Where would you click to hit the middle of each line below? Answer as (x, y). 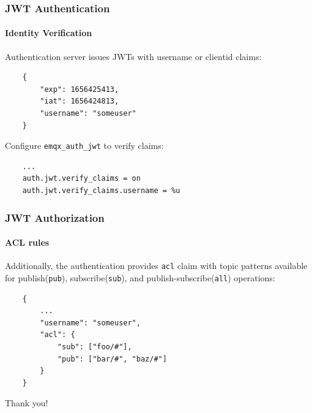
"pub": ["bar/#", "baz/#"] (112, 359)
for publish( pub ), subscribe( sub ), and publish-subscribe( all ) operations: (140, 277)
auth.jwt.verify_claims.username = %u (101, 191)
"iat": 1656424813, (80, 101)
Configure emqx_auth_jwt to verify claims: (84, 146)
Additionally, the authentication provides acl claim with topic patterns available (156, 266)
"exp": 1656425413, (80, 89)
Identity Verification (49, 33)
